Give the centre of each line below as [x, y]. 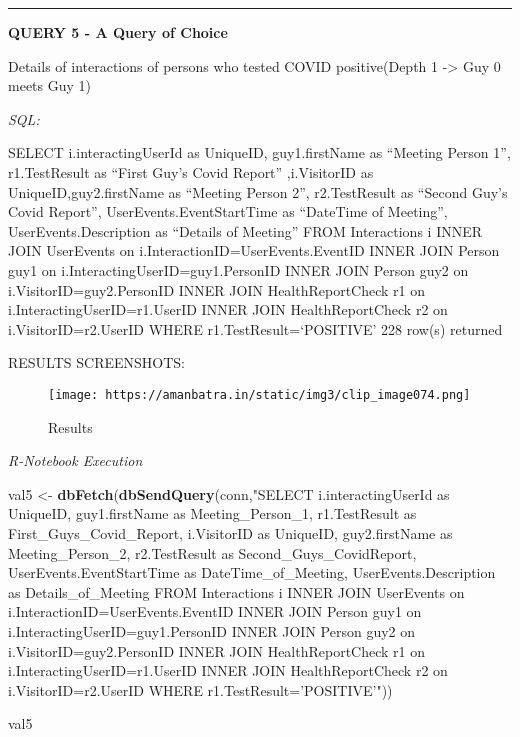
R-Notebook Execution [75, 460]
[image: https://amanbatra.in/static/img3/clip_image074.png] [259, 394]
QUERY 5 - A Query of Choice [118, 32]
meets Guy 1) [49, 85]
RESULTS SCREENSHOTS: [96, 362]
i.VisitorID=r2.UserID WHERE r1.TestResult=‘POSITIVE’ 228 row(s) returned [255, 328]
